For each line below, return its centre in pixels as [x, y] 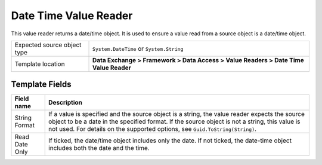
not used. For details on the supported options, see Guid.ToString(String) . [152, 129]
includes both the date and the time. [99, 148]
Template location [40, 64]
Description [66, 103]
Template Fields [41, 85]
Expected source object [48, 45]
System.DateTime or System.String [138, 48]
